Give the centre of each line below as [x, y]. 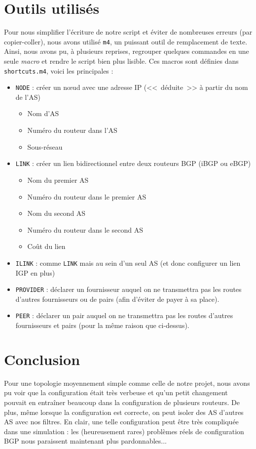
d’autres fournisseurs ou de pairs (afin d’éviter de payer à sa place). [117, 299]
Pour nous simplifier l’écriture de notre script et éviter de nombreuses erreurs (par [128, 32]
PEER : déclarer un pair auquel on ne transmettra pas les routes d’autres [124, 315]
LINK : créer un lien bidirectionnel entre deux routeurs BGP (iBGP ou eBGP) [133, 163]
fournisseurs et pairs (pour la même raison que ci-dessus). [102, 325]
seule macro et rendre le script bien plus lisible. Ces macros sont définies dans [121, 61]
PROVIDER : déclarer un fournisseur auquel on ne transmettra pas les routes [128, 289]
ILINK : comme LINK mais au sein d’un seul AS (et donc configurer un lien [128, 263]
